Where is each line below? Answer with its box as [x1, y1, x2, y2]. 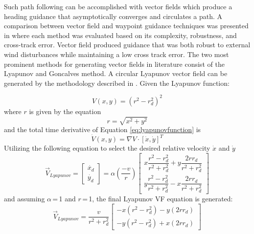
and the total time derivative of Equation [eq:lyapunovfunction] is [4, 124, 201, 134]
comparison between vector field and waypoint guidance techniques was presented [4, 20, 249, 31]
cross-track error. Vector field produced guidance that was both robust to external [4, 39, 251, 50]
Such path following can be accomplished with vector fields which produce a [4, 1, 232, 11]
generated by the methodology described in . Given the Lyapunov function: [4, 78, 230, 88]
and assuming [4, 194, 45, 204]
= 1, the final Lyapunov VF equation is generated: [82, 194, 233, 204]
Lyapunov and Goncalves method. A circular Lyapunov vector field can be [4, 68, 228, 78]
